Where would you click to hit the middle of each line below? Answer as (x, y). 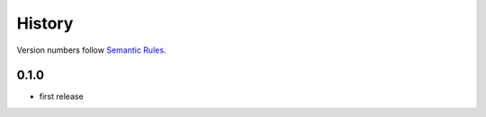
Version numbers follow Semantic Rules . (91, 50)
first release (62, 96)
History (45, 23)
